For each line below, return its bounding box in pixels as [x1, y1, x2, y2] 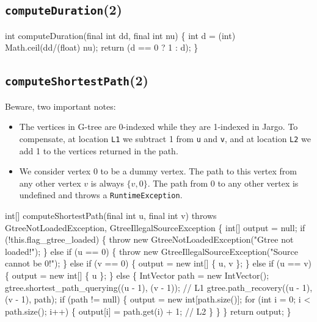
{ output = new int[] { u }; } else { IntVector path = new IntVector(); [5, 269, 269, 281]
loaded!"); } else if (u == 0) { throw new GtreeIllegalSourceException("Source [5, 245, 299, 257]
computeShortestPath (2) [5, 71, 148, 90]
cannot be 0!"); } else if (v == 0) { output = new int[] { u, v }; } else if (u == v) [5, 257, 312, 270]
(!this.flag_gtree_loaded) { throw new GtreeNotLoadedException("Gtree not [5, 233, 294, 246]
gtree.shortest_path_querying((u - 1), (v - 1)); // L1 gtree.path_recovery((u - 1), [5, 281, 313, 293]
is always [90, 176, 124, 189]
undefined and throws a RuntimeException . [19, 188, 183, 201]
